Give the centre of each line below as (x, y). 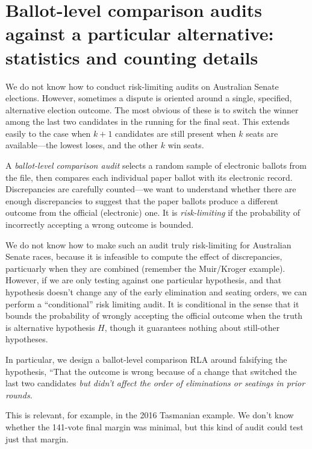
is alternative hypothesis (50, 327)
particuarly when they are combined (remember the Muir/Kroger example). (145, 268)
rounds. (19, 394)
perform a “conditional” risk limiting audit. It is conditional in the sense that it (152, 303)
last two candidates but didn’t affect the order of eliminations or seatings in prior (155, 383)
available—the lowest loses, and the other (82, 145)
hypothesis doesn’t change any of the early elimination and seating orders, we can (156, 292)
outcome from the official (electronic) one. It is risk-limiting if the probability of (153, 212)
